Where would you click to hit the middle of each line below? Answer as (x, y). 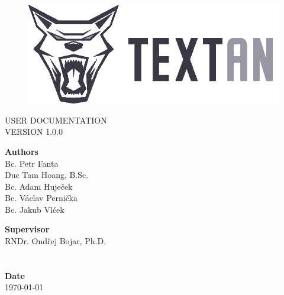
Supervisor (27, 229)
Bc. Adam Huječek (39, 186)
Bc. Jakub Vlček (35, 209)
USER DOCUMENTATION (56, 120)
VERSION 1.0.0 (34, 132)
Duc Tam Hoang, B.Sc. (47, 175)
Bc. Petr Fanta (32, 163)
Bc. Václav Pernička (41, 198)
